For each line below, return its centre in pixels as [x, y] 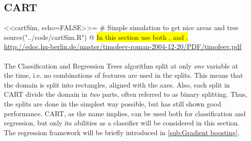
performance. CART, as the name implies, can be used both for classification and [125, 113]
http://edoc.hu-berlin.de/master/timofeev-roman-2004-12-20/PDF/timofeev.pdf [123, 46]
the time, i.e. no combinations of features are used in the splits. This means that [124, 75]
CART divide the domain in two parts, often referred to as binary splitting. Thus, [126, 94]
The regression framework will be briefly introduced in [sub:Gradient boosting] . [122, 132]
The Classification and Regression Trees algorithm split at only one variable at [121, 65]
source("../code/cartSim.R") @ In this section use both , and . [96, 37]
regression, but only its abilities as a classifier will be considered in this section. [122, 123]
